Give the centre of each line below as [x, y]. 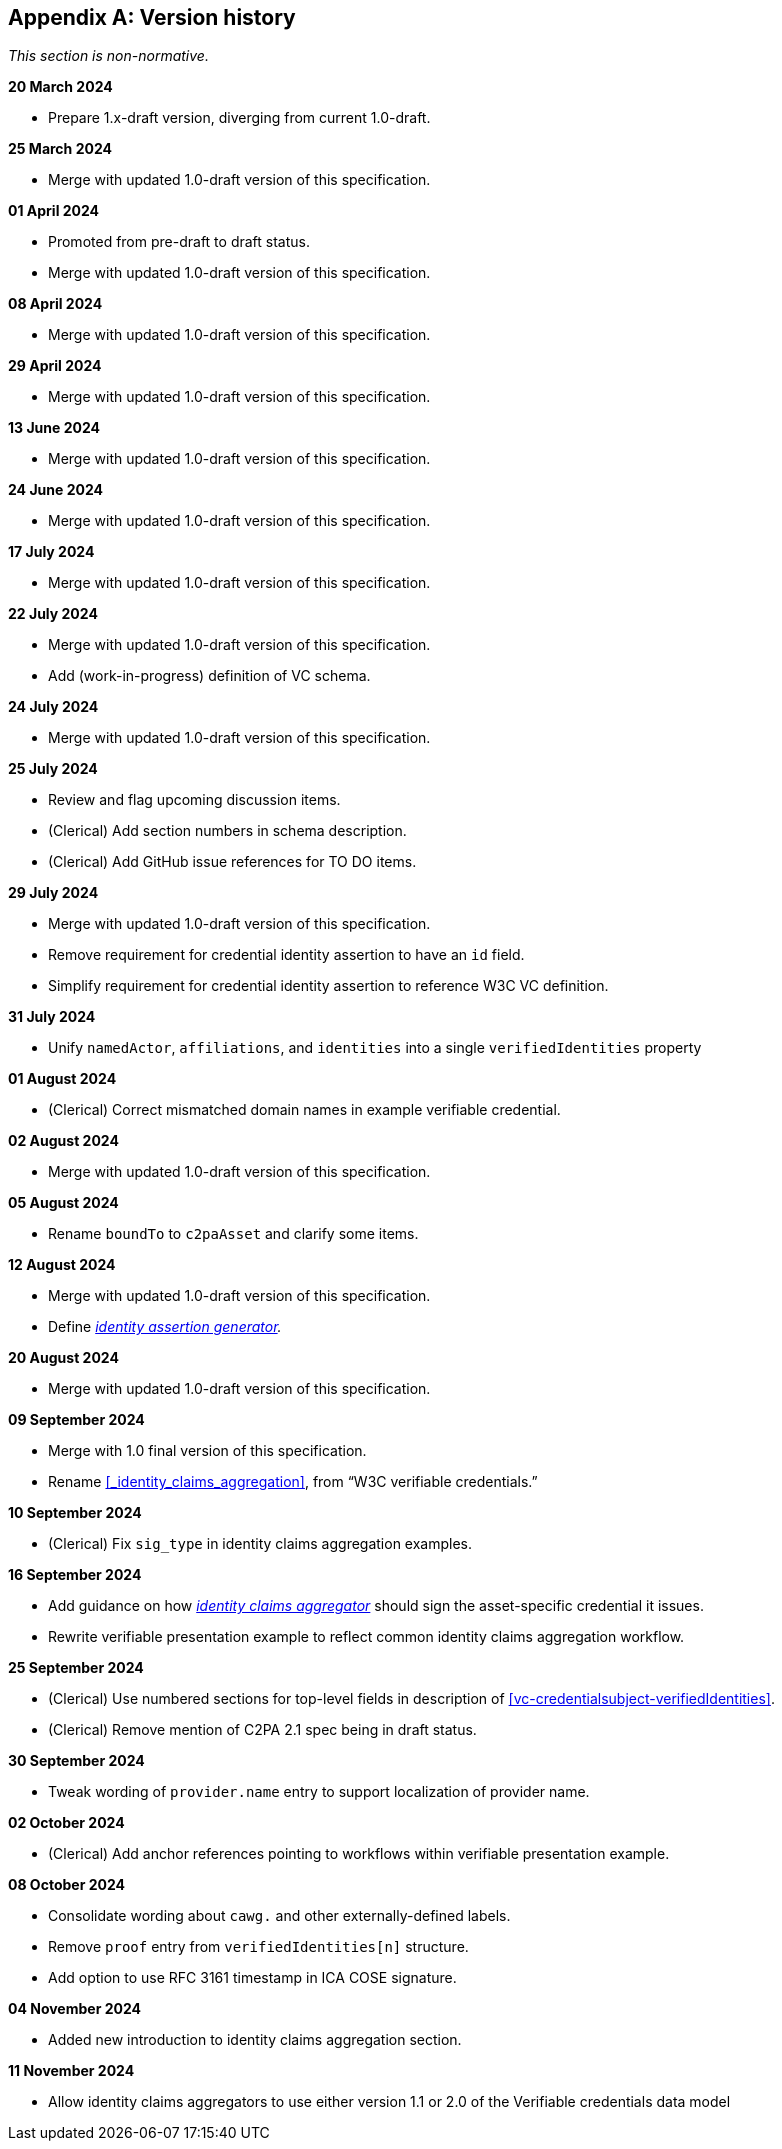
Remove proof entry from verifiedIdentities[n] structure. [258, 1947]
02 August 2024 [63, 1141]
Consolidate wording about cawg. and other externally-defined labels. [279, 1916]
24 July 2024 [53, 707]
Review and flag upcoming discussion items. [194, 800]
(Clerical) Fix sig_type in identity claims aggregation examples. [260, 1544]
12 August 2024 [62, 1265]
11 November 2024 [71, 2071]
